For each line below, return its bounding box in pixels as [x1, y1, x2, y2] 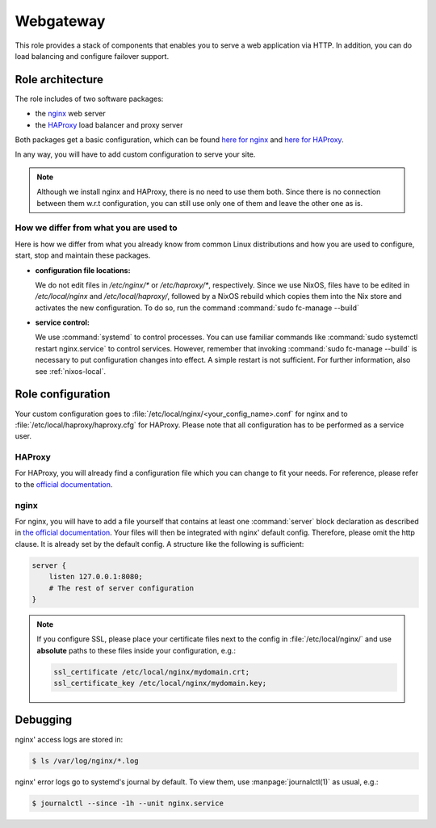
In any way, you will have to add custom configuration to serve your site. [15, 149, 256, 159]
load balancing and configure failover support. [15, 51, 170, 61]
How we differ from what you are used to [15, 222, 178, 233]
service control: [35, 317, 90, 327]
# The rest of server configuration [48, 583, 194, 593]
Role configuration [15, 388, 111, 401]
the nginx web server [35, 109, 107, 119]
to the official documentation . [15, 479, 113, 489]
